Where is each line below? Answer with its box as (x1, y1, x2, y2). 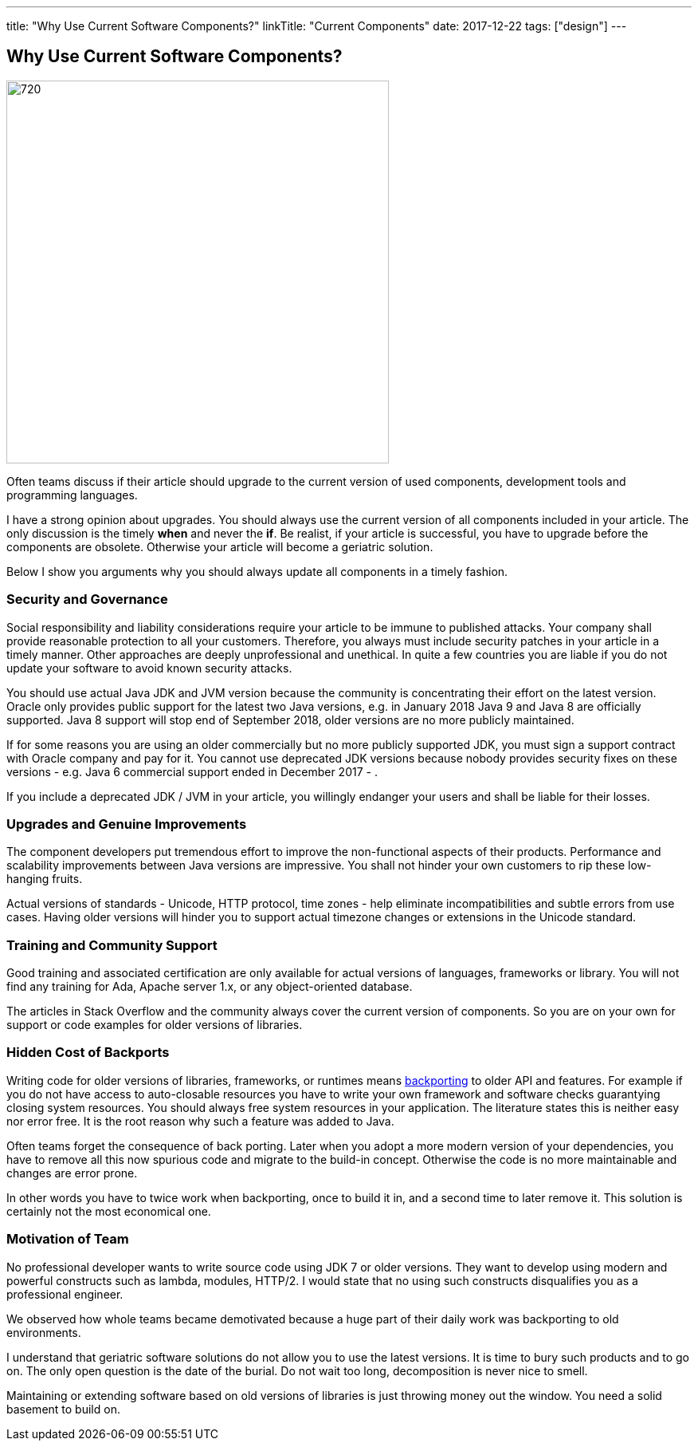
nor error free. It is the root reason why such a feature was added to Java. (6, 1114, 394, 1128)
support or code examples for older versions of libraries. (6, 1018, 303, 1032)
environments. (6, 1325, 81, 1339)
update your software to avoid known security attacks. (6, 660, 292, 675)
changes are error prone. (6, 1165, 138, 1180)
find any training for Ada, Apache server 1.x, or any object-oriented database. (6, 980, 413, 994)
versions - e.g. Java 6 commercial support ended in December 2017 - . (6, 764, 378, 779)
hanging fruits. (6, 872, 83, 886)
